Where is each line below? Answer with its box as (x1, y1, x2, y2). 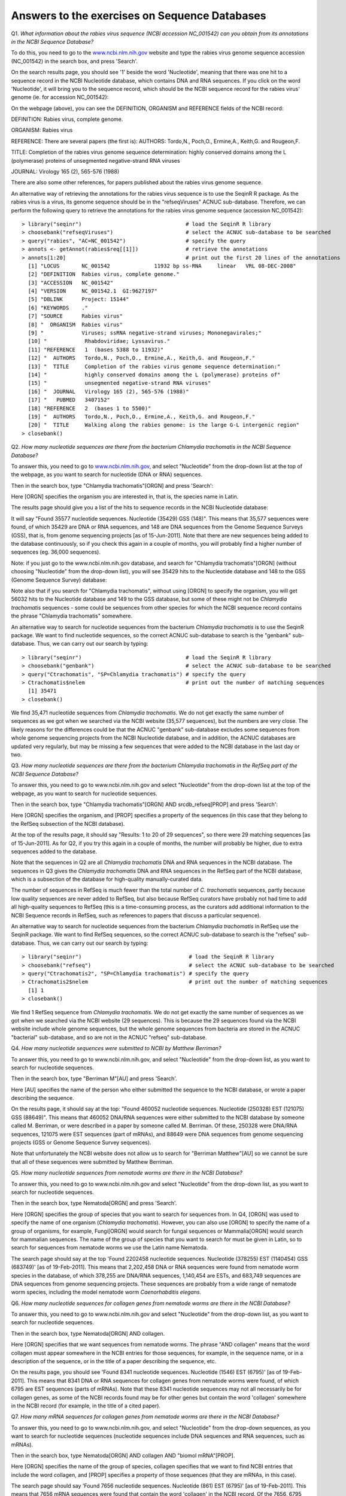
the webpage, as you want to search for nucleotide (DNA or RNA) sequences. (11, 471, 203, 478)
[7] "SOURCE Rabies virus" (28, 313, 123, 320)
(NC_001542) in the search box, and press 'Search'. (11, 57, 138, 65)
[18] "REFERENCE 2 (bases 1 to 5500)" (28, 405, 151, 412)
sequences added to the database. (11, 847, 97, 855)
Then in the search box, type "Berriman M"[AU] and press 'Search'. (11, 1075, 178, 1083)
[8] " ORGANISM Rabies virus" (28, 321, 123, 328)
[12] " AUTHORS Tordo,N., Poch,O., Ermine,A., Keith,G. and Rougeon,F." (28, 355, 256, 361)
